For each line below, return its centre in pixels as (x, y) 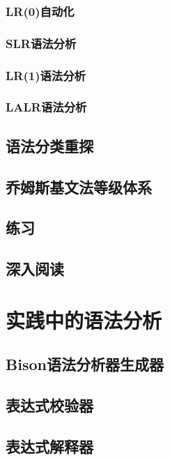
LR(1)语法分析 (46, 75)
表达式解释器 (49, 446)
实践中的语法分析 (84, 320)
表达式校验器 (49, 405)
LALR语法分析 (46, 107)
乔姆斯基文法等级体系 (79, 186)
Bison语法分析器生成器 (85, 364)
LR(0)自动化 (40, 11)
